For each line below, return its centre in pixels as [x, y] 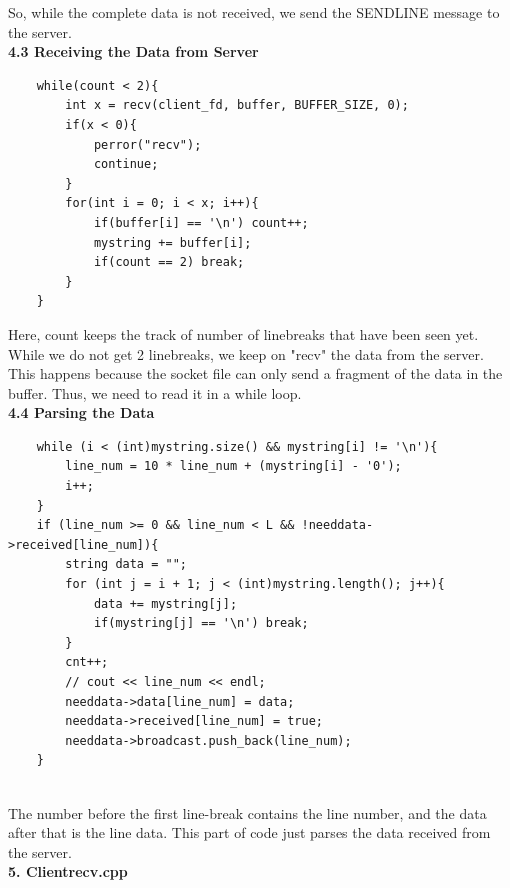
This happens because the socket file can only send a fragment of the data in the [255, 373]
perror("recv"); [147, 144]
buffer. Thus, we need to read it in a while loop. [155, 392]
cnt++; [87, 662]
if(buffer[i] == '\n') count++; [201, 222]
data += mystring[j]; [165, 603]
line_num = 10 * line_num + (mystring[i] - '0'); [233, 466]
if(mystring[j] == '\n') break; [201, 623]
